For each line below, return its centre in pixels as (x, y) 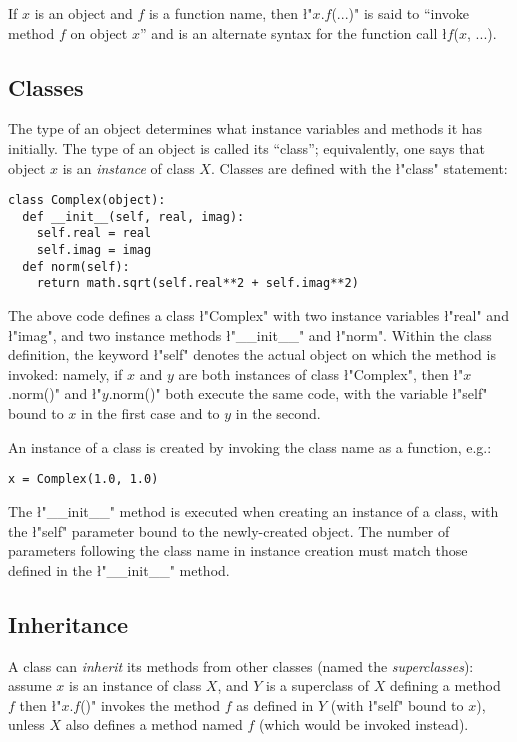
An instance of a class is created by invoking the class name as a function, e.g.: (250, 446)
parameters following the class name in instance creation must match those (238, 550)
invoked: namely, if (65, 373)
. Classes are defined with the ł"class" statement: (359, 167)
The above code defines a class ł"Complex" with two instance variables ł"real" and (258, 315)
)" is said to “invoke (409, 13)
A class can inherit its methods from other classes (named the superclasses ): (241, 665)
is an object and (83, 13)
